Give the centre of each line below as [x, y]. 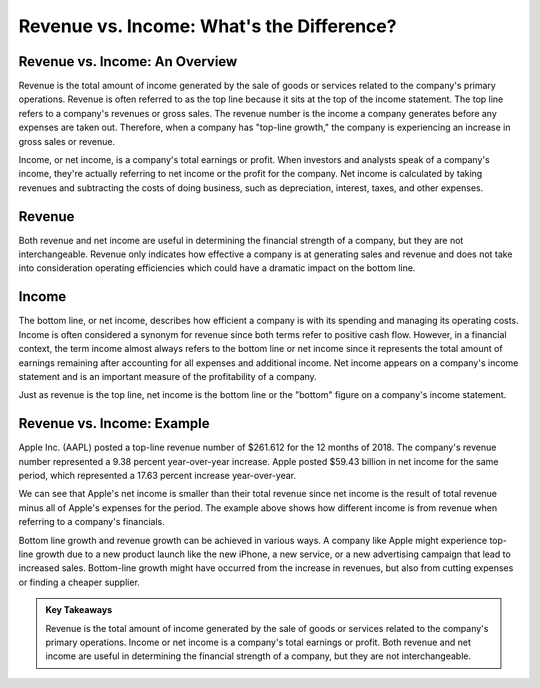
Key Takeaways [79, 610]
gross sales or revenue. [66, 141]
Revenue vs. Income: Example [114, 423]
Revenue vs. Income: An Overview [128, 61]
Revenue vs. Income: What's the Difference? [207, 26]
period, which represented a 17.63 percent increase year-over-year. [157, 476]
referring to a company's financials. [91, 522]
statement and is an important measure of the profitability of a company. [167, 376]
